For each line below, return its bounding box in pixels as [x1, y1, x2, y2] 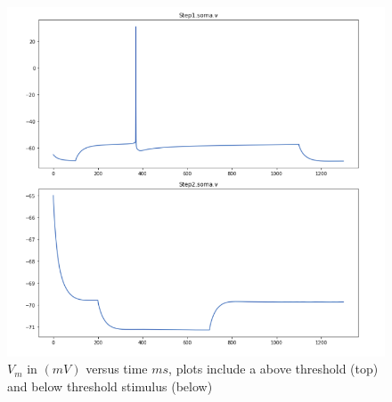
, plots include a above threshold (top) [168, 359, 379, 378]
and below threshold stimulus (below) [7, 376, 213, 395]
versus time [86, 359, 148, 378]
